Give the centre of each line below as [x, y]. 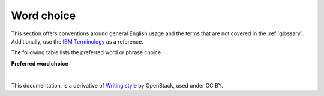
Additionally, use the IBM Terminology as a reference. [77, 41]
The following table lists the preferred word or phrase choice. [87, 52]
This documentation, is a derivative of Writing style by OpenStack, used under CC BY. [117, 85]
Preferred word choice [40, 63]
